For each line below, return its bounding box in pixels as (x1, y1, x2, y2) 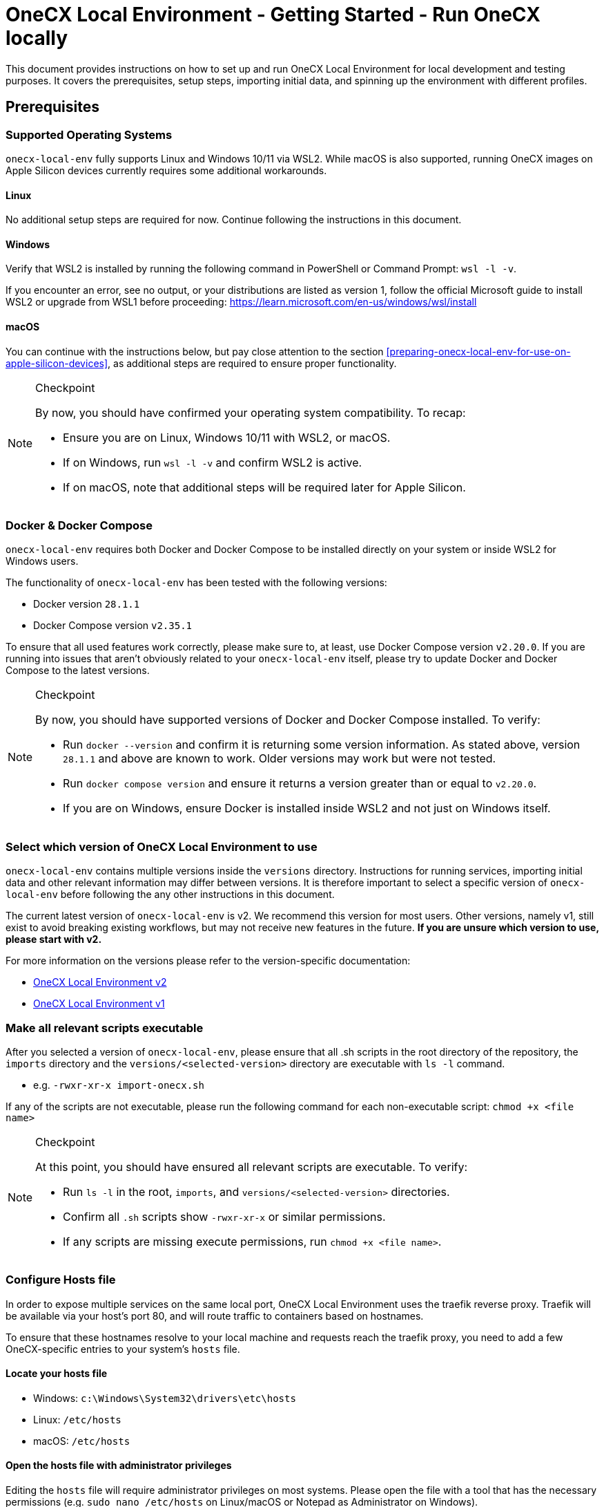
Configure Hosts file (6, 1273, 116, 1287)
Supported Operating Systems (6, 127, 173, 142)
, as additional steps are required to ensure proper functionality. (108, 357, 397, 369)
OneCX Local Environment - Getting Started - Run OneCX (6, 3, 540, 26)
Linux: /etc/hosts (33, 1413, 121, 1425)
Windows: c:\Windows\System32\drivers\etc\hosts (33, 1392, 296, 1404)
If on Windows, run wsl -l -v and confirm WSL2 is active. (63, 455, 362, 469)
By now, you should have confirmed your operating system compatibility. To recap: (35, 405, 466, 420)
